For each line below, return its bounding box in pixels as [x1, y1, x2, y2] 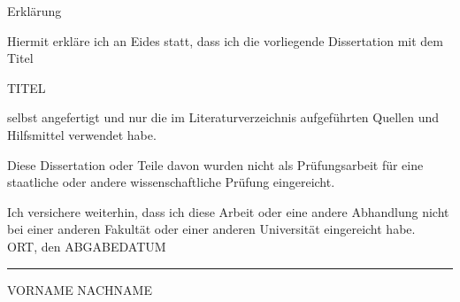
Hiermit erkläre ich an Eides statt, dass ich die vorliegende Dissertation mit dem [7, 31, 443, 50]
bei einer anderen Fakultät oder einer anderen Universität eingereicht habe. [7, 220, 416, 238]
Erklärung [7, 2, 62, 19]
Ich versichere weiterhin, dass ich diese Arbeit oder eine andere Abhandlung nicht [7, 202, 449, 221]
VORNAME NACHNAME [7, 280, 152, 298]
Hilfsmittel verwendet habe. [7, 125, 157, 143]
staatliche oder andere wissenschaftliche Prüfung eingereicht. [7, 173, 335, 191]
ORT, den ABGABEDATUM [7, 236, 166, 255]
